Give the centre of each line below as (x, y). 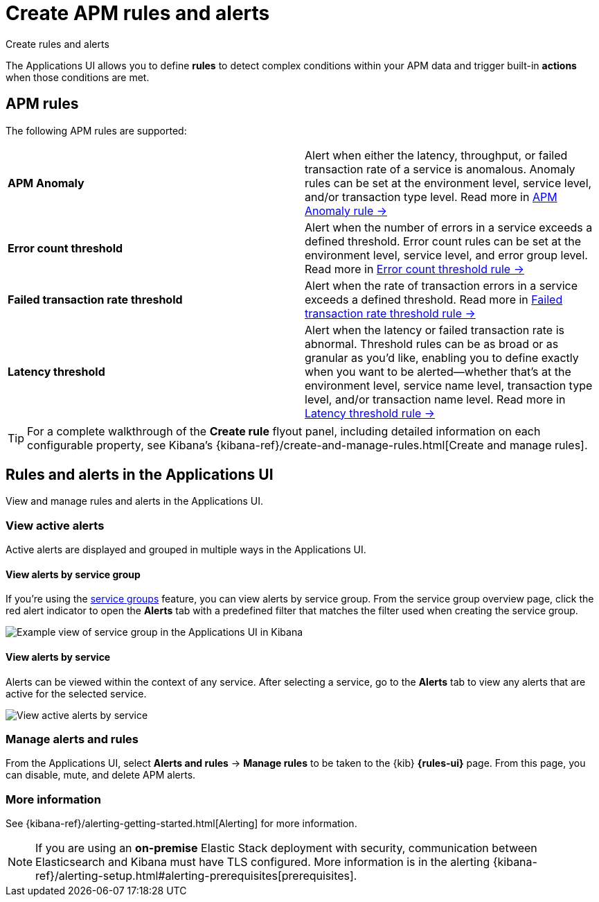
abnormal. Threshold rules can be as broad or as (432, 344)
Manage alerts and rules (72, 739)
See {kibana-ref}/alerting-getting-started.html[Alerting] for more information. (181, 824)
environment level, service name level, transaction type (449, 385)
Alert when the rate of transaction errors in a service (441, 285)
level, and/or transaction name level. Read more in (435, 399)
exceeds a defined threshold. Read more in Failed (434, 299)
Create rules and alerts (57, 44)
